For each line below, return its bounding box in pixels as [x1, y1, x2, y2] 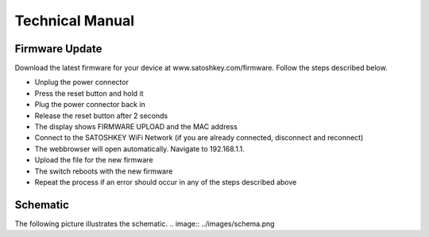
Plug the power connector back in [34, 100, 146, 109]
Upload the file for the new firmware [34, 155, 154, 165]
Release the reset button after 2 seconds [34, 111, 168, 120]
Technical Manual [14, 12, 135, 29]
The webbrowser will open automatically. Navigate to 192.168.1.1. [34, 143, 245, 154]
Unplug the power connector [34, 78, 129, 87]
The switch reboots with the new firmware [34, 166, 173, 176]
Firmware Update [14, 42, 102, 55]
